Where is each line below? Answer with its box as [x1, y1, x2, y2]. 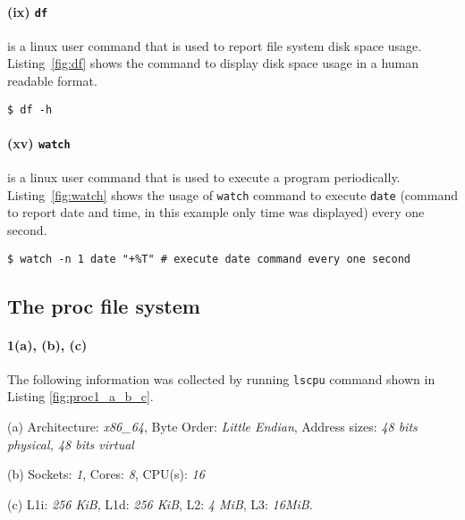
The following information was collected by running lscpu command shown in [7, 369, 435, 388]
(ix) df [7, 2, 48, 21]
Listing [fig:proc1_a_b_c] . [7, 387, 154, 406]
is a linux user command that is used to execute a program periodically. [7, 168, 401, 187]
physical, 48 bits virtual [7, 434, 134, 453]
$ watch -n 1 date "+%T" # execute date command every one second [7, 252, 411, 265]
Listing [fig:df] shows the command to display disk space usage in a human [7, 54, 419, 72]
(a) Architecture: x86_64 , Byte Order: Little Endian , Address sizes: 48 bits [7, 417, 418, 436]
